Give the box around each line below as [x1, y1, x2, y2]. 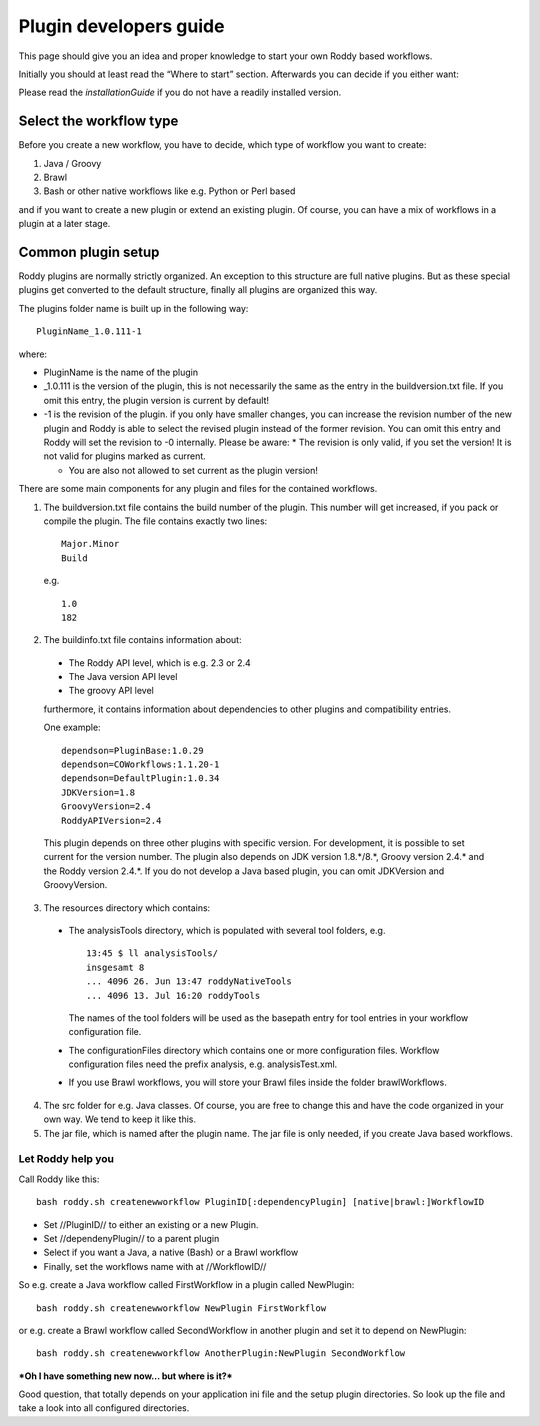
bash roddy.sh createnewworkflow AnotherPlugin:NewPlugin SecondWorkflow [36, 1348, 406, 1359]
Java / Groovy [43, 157, 102, 169]
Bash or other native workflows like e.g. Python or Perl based [43, 185, 296, 197]
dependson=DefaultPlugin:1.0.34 [61, 773, 220, 784]
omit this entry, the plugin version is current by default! [43, 394, 270, 406]
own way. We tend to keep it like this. [43, 1113, 197, 1125]
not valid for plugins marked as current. [43, 450, 207, 462]
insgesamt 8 [86, 961, 145, 973]
